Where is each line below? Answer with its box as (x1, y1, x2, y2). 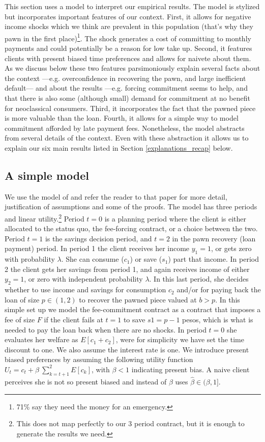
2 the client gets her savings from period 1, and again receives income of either (5, 263, 250, 274)
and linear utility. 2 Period (5, 211, 84, 224)
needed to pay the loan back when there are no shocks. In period (5, 324, 207, 335)
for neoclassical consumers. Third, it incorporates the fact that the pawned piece (5, 102, 256, 113)
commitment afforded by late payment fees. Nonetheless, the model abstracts (5, 122, 245, 133)
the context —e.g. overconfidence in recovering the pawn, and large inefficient (5, 72, 246, 83)
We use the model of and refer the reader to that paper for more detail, (5, 191, 227, 202)
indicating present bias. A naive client (131, 364, 250, 374)
